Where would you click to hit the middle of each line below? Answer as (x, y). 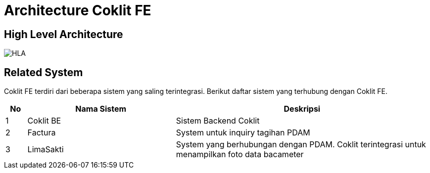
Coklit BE (44, 121)
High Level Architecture (64, 34)
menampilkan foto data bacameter (240, 154)
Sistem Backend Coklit (218, 121)
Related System (44, 72)
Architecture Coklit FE (78, 10)
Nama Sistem (101, 109)
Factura (42, 133)
